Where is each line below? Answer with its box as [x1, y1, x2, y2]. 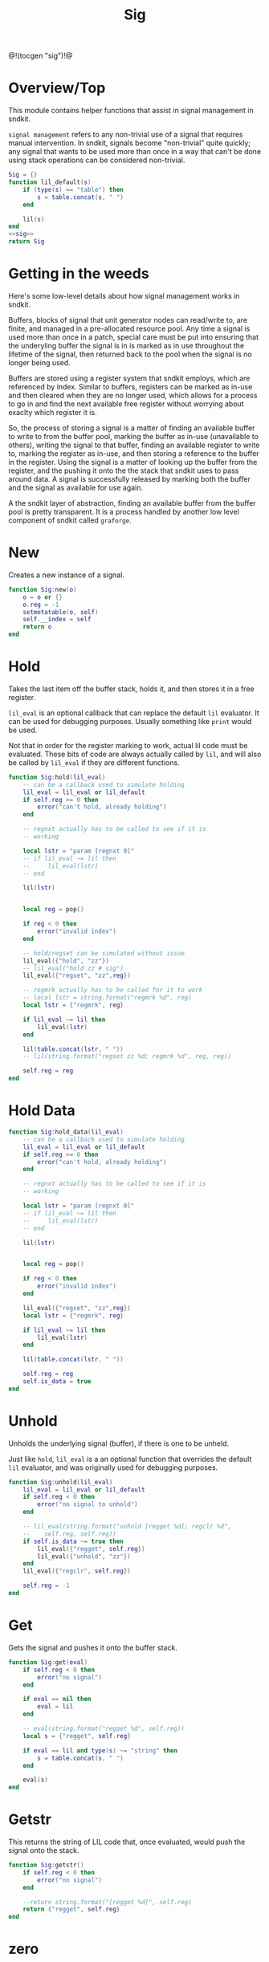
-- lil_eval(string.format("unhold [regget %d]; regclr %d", [22, 1523, 231, 1531]
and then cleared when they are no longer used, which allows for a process [8, 390, 258, 400]
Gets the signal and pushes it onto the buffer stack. [8, 1642, 178, 1652]
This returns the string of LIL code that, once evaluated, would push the [8, 1837, 246, 1847]
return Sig [8, 238, 45, 246]
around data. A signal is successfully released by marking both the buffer [8, 474, 251, 483]
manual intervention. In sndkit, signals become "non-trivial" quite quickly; [8, 138, 251, 148]
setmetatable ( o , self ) [22, 608, 99, 616]
